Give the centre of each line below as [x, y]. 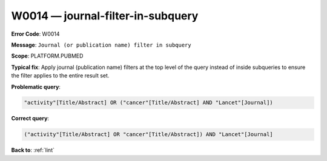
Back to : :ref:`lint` [33, 150]
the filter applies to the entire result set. [60, 76]
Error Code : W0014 [35, 34]
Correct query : [30, 119]
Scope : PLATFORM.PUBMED [47, 56]
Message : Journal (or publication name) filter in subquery [101, 45]
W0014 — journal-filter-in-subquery [105, 16]
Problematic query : [36, 87]
